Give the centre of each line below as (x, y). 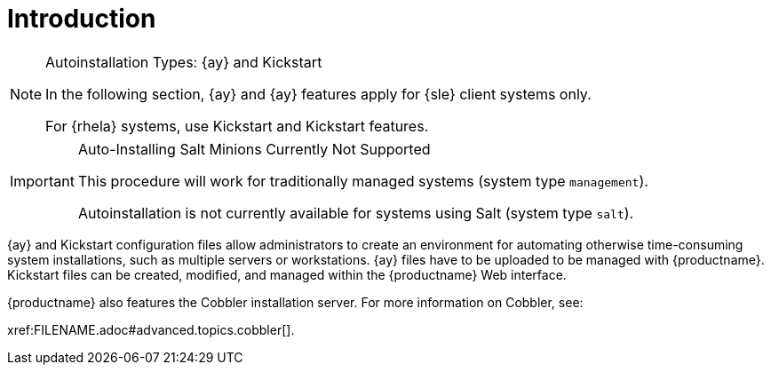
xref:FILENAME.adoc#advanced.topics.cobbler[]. (151, 329)
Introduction (82, 19)
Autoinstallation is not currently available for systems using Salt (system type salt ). (356, 213)
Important (42, 181)
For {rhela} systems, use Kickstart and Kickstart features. (237, 126)
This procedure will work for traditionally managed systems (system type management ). (363, 181)
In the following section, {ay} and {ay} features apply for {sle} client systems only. (318, 94)
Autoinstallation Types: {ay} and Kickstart (184, 62)
